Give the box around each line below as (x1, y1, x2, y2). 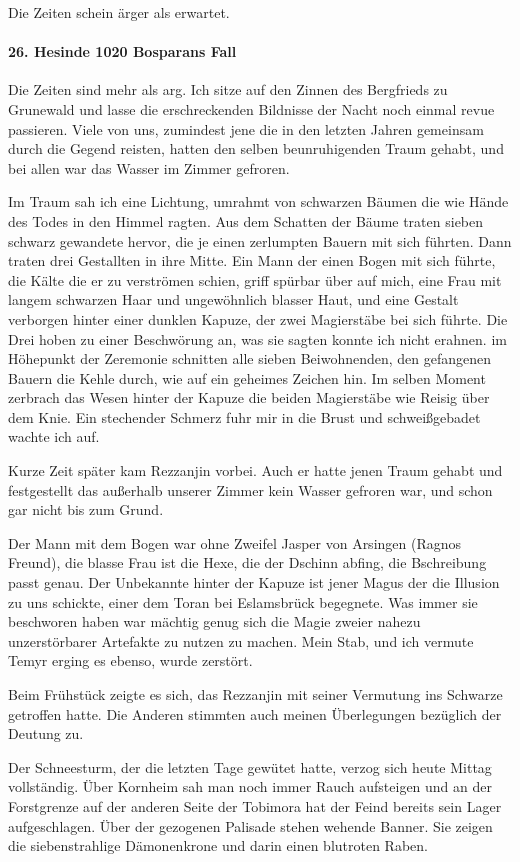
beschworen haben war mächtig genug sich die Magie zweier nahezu (8, 611, 421, 632)
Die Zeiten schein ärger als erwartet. (8, 2, 230, 22)
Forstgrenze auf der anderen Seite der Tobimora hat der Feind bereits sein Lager (8, 795, 502, 816)
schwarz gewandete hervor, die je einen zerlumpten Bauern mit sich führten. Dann (8, 230, 512, 251)
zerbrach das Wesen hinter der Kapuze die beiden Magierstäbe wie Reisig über (8, 387, 490, 408)
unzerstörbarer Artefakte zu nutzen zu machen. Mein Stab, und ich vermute (8, 630, 474, 651)
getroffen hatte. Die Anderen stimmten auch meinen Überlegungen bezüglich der (8, 703, 502, 724)
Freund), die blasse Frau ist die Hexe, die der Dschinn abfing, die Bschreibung (8, 552, 487, 573)
